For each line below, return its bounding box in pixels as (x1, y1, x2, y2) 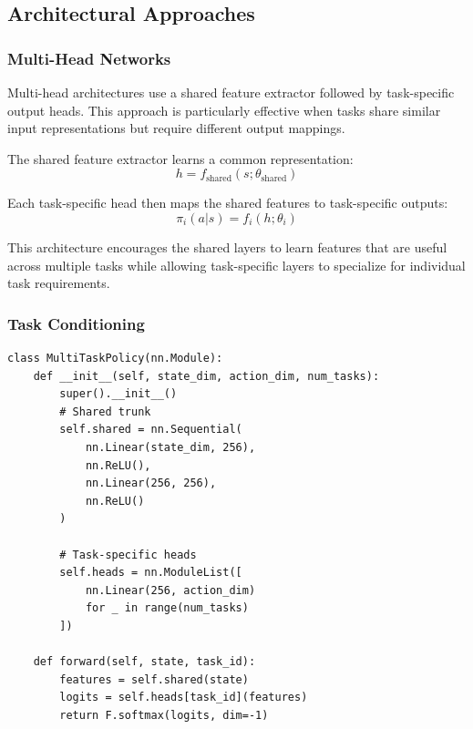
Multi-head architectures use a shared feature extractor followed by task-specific (7, 83, 455, 101)
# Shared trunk (59, 405, 151, 418)
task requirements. (7, 273, 110, 293)
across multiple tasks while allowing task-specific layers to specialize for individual (7, 255, 466, 274)
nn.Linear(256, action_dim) (85, 583, 256, 597)
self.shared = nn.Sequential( (59, 423, 242, 436)
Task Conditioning (7, 312, 145, 334)
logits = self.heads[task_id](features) (59, 691, 308, 704)
